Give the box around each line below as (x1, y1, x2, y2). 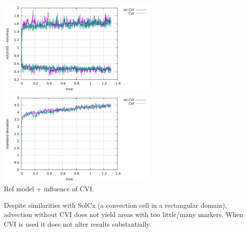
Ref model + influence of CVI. (4, 184, 94, 193)
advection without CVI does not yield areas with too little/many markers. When (4, 209, 244, 219)
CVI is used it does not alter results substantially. (4, 218, 151, 229)
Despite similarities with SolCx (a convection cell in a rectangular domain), (4, 200, 227, 210)
